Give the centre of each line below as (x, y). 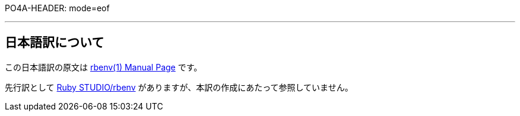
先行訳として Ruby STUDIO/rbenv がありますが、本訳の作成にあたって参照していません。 (179, 87)
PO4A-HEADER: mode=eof (57, 8)
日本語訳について (55, 43)
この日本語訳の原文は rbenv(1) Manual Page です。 (104, 67)
